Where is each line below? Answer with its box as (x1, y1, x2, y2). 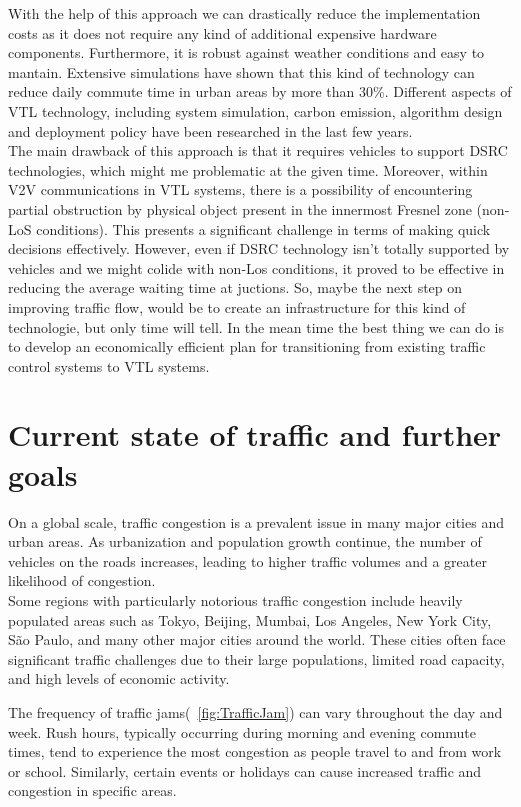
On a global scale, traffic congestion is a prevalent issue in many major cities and (8, 511, 504, 532)
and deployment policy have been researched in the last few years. (8, 120, 413, 141)
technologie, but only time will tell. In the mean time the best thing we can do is (8, 316, 504, 337)
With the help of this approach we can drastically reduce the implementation (8, 3, 481, 23)
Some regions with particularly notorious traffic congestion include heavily (8, 589, 463, 610)
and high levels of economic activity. (8, 668, 230, 689)
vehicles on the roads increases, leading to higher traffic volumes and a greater (8, 550, 487, 571)
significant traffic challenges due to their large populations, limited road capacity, (8, 648, 505, 669)
